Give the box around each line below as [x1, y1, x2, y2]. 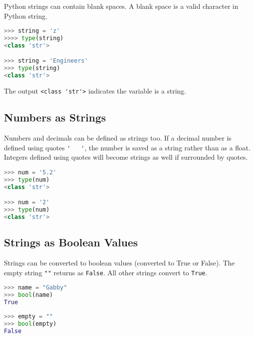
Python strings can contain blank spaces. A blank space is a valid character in [4, 1, 238, 11]
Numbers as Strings [4, 110, 106, 125]
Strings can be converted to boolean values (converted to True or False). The [4, 257, 235, 267]
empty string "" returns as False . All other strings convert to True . [4, 267, 208, 277]
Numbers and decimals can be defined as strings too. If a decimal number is [4, 132, 231, 143]
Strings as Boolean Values [4, 235, 138, 250]
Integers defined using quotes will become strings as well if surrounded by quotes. [4, 152, 248, 162]
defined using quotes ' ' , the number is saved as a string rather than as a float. [4, 142, 251, 152]
